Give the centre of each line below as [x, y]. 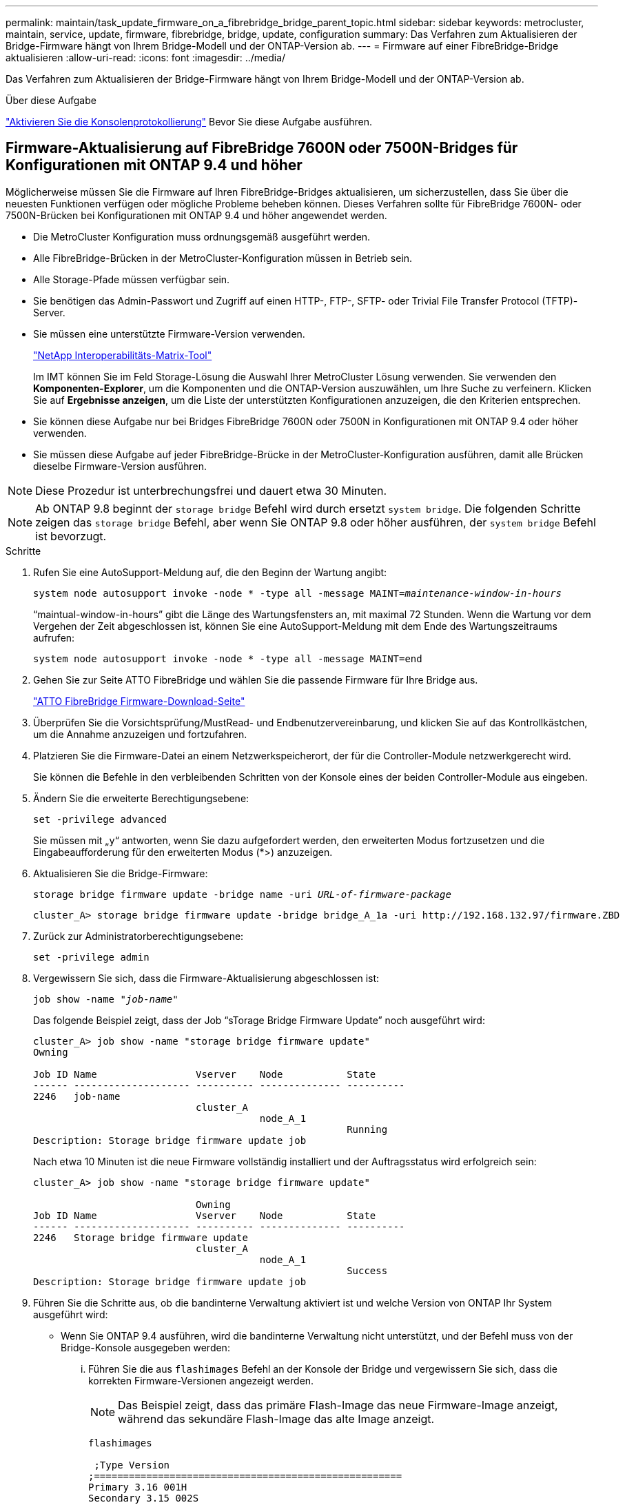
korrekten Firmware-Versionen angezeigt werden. [201, 1380]
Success [367, 1270]
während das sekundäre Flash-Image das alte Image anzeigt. [276, 1419]
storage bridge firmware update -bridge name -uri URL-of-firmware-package [242, 894]
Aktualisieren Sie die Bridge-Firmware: [121, 873]
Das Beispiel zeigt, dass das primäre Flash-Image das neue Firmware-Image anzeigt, [338, 1405]
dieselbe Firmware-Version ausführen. [120, 466]
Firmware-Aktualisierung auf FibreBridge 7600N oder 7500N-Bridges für [262, 148]
